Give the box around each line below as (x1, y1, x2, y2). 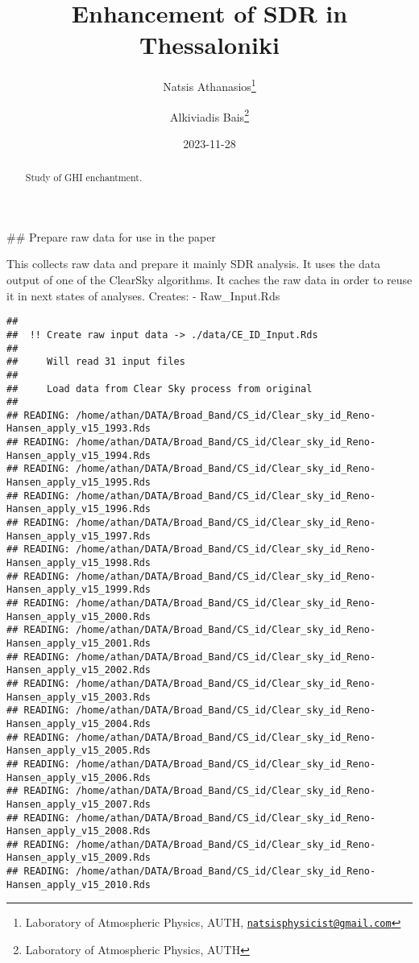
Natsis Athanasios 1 (163, 76, 256, 94)
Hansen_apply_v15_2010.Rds (6, 878, 151, 891)
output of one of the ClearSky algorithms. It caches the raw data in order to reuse (6, 271, 413, 288)
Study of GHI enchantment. (25, 171, 143, 184)
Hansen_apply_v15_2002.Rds (6, 664, 151, 676)
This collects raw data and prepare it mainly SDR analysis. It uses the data (6, 255, 381, 272)
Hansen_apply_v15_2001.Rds (6, 637, 151, 649)
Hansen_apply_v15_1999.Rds (6, 584, 151, 596)
